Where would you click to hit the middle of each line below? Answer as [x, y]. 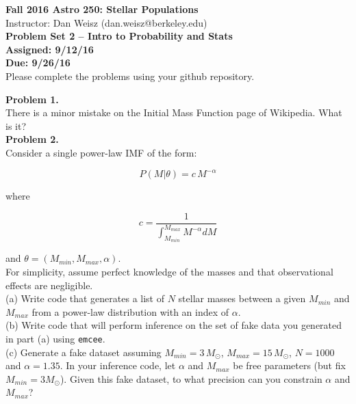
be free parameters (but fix [289, 365]
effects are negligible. [49, 285]
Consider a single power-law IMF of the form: [101, 152]
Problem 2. [32, 139]
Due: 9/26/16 [38, 63]
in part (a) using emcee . [55, 339]
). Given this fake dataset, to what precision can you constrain [191, 378]
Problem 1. [32, 99]
